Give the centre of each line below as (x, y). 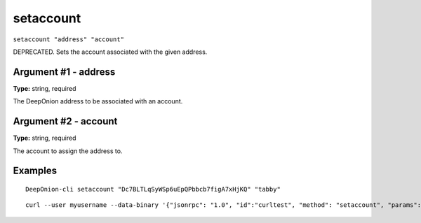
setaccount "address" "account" (68, 39)
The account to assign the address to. (68, 151)
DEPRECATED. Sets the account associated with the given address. (110, 52)
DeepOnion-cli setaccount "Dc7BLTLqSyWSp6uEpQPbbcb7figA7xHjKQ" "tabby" (153, 189)
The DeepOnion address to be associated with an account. (98, 101)
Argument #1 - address (64, 72)
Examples (35, 171)
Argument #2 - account (65, 121)
